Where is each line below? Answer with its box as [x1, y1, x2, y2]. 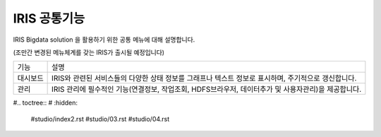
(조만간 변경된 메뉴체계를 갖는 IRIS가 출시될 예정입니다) [13, 48, 165, 56]
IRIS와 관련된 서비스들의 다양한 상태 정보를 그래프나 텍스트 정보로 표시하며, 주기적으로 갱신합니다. [52, 73, 357, 83]
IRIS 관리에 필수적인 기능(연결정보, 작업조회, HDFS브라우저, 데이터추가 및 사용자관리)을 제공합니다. [52, 85, 362, 95]
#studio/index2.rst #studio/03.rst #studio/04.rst [30, 114, 170, 123]
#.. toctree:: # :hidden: [13, 99, 78, 107]
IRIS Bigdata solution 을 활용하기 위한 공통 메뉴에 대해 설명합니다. [13, 35, 195, 44]
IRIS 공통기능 [13, 11, 85, 26]
